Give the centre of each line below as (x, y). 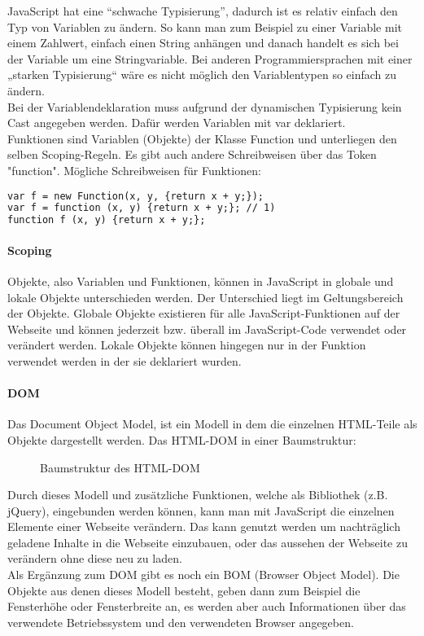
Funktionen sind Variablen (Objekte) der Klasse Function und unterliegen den (202, 138)
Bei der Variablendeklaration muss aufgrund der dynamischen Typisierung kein (205, 106)
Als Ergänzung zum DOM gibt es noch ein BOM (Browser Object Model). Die (203, 575)
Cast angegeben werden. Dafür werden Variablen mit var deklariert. (177, 123)
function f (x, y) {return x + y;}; (107, 220)
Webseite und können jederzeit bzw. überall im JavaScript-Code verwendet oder (207, 329)
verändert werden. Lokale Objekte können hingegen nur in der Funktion (187, 345)
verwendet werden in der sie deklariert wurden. (125, 360)
